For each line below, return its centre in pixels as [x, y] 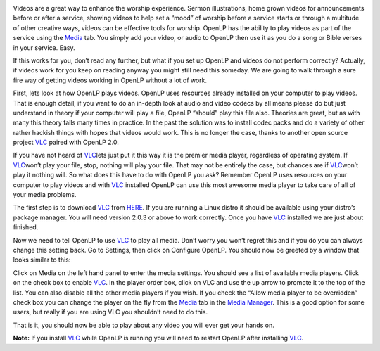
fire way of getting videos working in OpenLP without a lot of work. [110, 80]
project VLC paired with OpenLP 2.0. [66, 142]
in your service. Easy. [44, 47]
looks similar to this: [42, 260]
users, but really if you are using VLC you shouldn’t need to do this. [110, 312]
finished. [26, 227]
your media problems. [45, 195]
